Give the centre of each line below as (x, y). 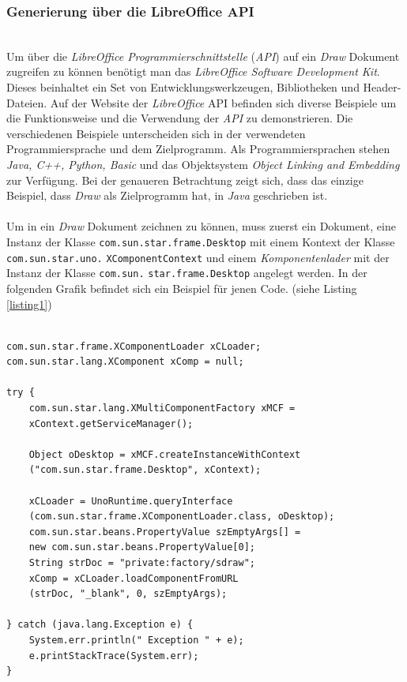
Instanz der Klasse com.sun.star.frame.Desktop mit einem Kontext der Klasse (201, 241)
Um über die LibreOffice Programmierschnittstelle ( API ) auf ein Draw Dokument (203, 56)
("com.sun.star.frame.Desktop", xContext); (145, 470)
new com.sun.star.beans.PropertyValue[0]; (142, 547)
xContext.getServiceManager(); (111, 423)
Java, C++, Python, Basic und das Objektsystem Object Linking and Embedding (203, 164)
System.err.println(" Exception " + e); (136, 640)
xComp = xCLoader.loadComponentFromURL (134, 578)
